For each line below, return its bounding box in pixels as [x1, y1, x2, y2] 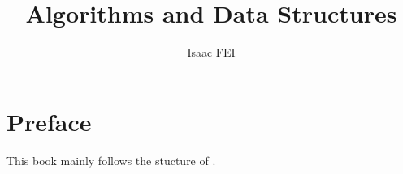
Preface [6, 104, 92, 138]
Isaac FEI [187, 44, 236, 61]
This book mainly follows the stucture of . [6, 151, 216, 168]
